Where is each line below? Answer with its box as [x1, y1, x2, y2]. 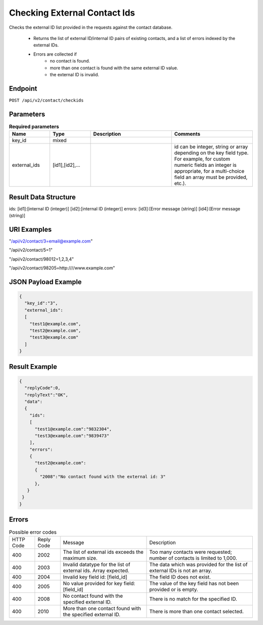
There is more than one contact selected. [149, 608, 244, 615]
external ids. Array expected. [63, 567, 130, 574]
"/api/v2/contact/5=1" [9, 247, 53, 253]
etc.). [174, 180, 187, 187]
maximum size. [63, 554, 97, 561]
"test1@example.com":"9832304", [35, 426, 112, 432]
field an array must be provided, [174, 174, 248, 181]
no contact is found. [50, 58, 90, 64]
